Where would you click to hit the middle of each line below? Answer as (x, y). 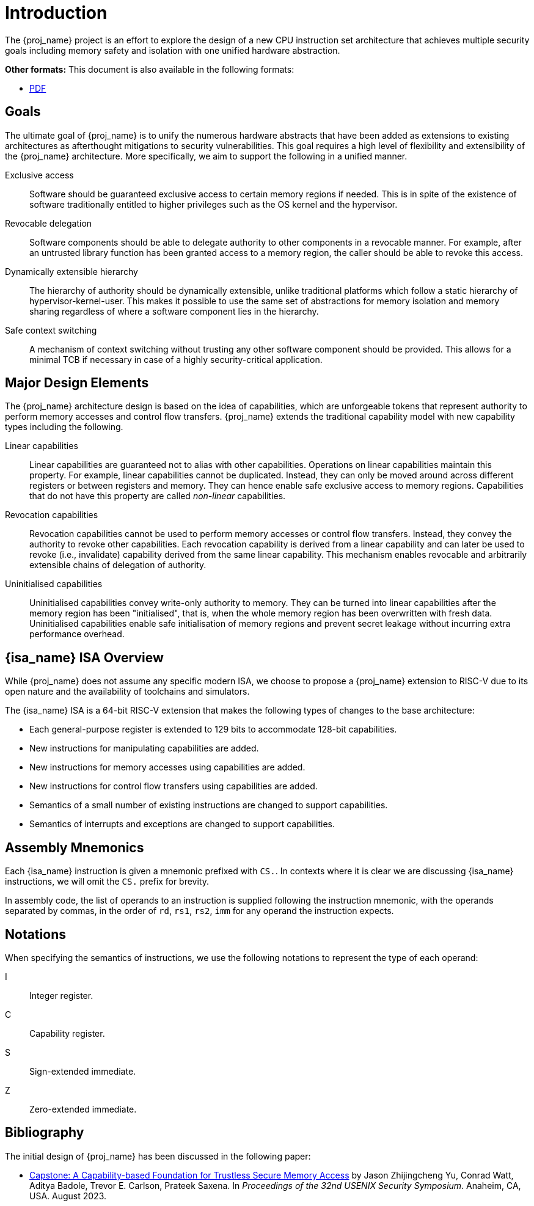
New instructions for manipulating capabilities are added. (144, 748)
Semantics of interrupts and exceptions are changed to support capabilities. (182, 824)
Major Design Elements (77, 383)
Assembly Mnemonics (75, 847)
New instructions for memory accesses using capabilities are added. (167, 767)
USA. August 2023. (68, 1196)
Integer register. (61, 995)
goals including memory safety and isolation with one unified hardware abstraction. (173, 50)
